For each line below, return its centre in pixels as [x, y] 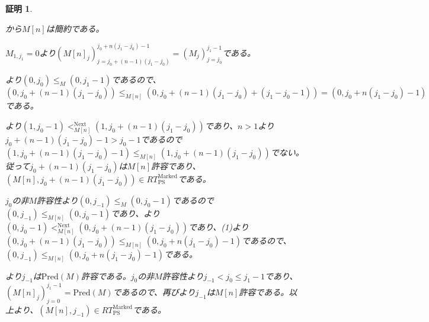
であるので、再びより [154, 292]
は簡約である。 [75, 28]
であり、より [136, 213]
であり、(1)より [219, 226]
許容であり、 [176, 165]
